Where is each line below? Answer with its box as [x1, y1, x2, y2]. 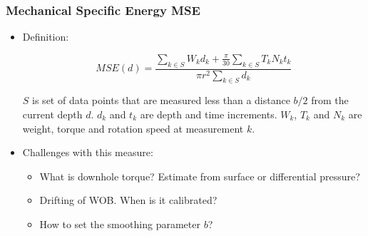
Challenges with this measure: [22, 145, 153, 160]
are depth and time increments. [140, 107, 277, 122]
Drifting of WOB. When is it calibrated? [39, 193, 218, 207]
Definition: [22, 29, 69, 44]
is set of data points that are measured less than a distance [32, 93, 290, 108]
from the [311, 93, 349, 108]
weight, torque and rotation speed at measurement [22, 120, 244, 135]
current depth [22, 107, 83, 122]
